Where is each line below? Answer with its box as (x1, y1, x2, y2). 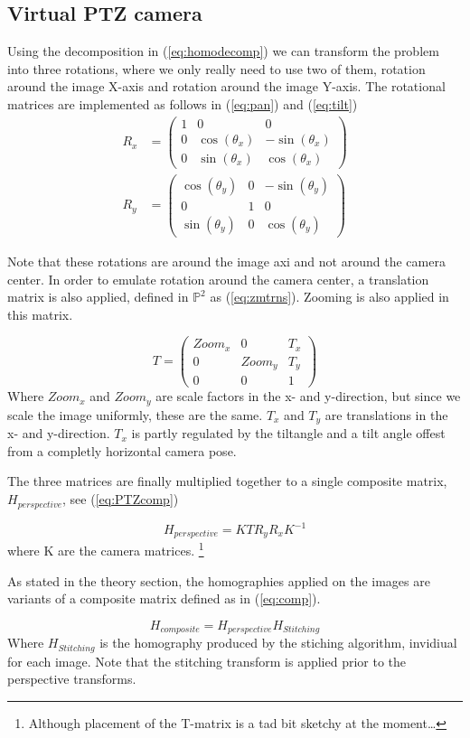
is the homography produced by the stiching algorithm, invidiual (99, 633, 457, 652)
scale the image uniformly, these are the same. (7, 405, 263, 424)
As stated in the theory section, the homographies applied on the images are (7, 571, 430, 590)
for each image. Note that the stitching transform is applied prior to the (7, 651, 407, 670)
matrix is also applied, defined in (7, 287, 189, 306)
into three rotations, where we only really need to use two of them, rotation (7, 59, 426, 78)
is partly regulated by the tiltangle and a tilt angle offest (131, 424, 446, 443)
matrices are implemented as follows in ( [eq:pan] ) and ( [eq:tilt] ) (7, 94, 358, 113)
